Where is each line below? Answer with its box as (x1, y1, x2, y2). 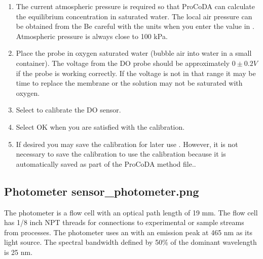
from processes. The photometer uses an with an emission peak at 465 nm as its (4, 227, 252, 237)
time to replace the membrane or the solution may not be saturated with (16, 78, 243, 88)
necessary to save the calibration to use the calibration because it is (16, 149, 226, 159)
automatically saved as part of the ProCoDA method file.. (16, 158, 196, 169)
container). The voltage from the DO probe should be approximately (16, 57, 230, 68)
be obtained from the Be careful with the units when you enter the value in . (16, 21, 254, 31)
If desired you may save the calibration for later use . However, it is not (16, 138, 238, 149)
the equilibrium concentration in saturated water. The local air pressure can (16, 11, 252, 21)
